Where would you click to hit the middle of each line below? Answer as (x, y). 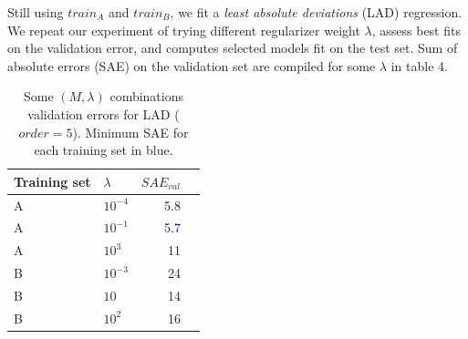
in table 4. (419, 65)
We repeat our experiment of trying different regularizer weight (184, 30)
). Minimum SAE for (130, 132)
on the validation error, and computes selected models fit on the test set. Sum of (233, 48)
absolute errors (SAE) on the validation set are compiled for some (192, 65)
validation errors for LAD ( (104, 113)
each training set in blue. (104, 150)
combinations (146, 96)
